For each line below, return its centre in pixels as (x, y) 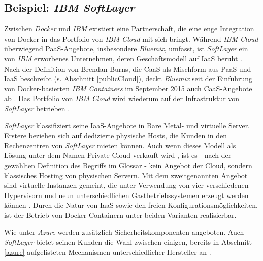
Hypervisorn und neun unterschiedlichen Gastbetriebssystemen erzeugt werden (126, 195)
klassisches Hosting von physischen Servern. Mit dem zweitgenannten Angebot (126, 175)
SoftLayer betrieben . (37, 108)
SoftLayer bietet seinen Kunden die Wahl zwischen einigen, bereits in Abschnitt (128, 242)
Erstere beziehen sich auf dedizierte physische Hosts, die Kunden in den (116, 135)
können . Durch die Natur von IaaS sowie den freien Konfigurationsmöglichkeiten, (131, 205)
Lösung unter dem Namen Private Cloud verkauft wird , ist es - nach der (118, 155)
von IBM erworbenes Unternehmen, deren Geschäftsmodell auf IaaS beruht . (123, 58)
